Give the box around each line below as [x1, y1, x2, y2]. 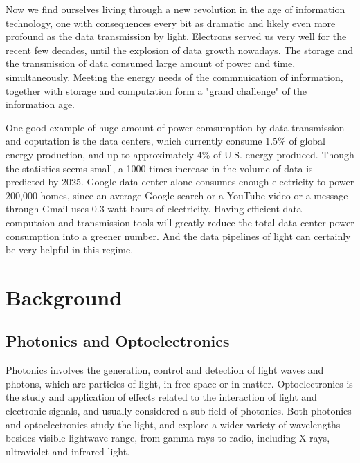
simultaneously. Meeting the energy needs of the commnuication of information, [6, 69, 343, 84]
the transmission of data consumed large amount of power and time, [6, 56, 296, 71]
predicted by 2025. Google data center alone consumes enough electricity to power [6, 174, 354, 189]
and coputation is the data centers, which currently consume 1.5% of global [6, 134, 325, 148]
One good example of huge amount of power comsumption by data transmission [6, 120, 345, 134]
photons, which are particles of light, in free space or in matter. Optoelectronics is [6, 376, 353, 390]
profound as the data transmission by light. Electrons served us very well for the [6, 29, 347, 44]
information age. [6, 97, 75, 111]
